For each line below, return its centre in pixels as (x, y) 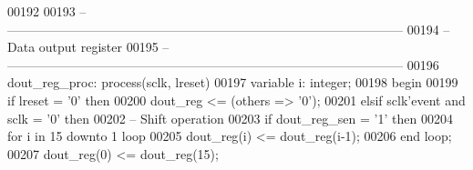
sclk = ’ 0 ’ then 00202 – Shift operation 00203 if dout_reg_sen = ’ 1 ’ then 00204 (230, 118)
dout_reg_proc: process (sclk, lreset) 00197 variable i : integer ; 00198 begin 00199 (233, 82)
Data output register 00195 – (88, 47)
